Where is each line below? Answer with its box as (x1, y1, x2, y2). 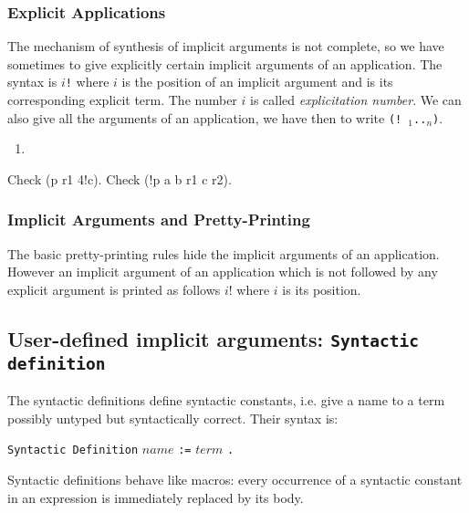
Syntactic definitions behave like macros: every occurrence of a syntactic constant (7, 470, 463, 489)
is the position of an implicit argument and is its (121, 72, 393, 91)
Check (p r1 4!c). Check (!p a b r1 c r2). (7, 169, 232, 188)
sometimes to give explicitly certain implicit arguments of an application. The (7, 54, 443, 73)
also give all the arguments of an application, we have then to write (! (7, 108, 402, 127)
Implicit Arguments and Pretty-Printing (7, 208, 310, 231)
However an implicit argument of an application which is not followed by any (7, 262, 438, 281)
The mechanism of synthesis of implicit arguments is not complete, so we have (7, 37, 444, 56)
